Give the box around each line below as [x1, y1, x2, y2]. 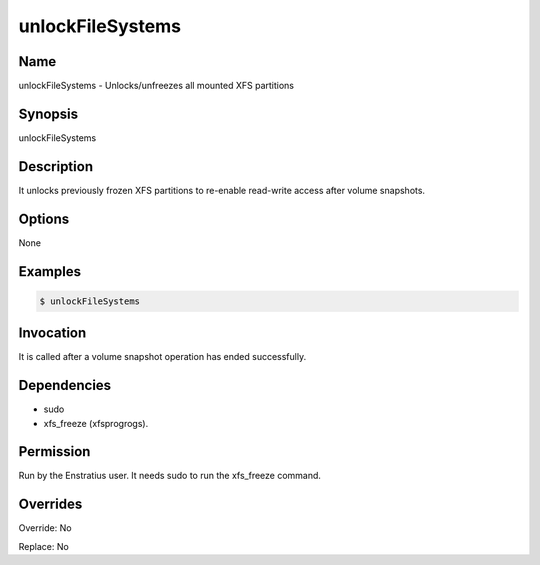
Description [18, 158, 94, 175]
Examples [18, 263, 82, 280]
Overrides [18, 496, 83, 513]
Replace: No [18, 540, 69, 552]
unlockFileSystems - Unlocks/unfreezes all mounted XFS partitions [18, 80, 295, 92]
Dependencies [18, 377, 112, 394]
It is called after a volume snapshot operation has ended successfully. [18, 351, 307, 363]
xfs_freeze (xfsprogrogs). [43, 417, 149, 429]
